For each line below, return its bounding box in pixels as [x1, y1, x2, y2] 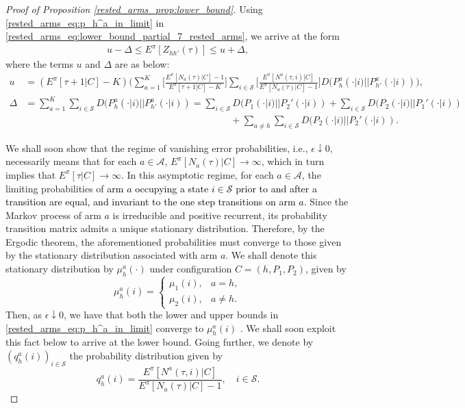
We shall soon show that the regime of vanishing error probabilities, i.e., [5, 140, 308, 155]
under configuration [149, 262, 232, 276]
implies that [5, 167, 56, 181]
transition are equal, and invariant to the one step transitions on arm [5, 194, 296, 209]
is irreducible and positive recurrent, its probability [112, 207, 327, 222]
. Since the [303, 194, 349, 209]
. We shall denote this [225, 248, 317, 262]
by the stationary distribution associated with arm [5, 248, 218, 262]
